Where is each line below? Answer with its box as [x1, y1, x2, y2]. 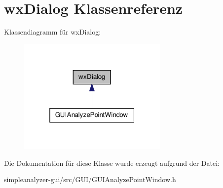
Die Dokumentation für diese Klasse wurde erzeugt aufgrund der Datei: [4, 157, 220, 168]
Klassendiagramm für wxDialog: [4, 27, 101, 37]
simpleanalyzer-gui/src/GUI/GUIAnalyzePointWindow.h [4, 174, 176, 185]
